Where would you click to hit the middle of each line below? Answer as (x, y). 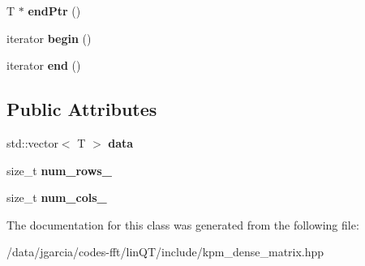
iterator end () (44, 65)
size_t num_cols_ (57, 197)
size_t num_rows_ (59, 170)
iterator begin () (49, 38)
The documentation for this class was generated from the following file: (183, 224)
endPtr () (54, 11)
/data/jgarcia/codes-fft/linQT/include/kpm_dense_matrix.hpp (165, 252)
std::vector (32, 142)
